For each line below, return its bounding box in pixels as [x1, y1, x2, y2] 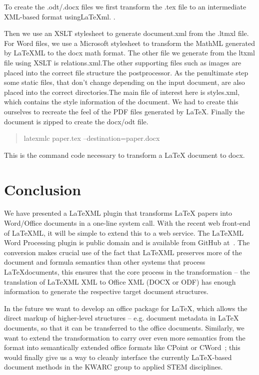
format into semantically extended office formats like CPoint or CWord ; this [4, 342, 240, 353]
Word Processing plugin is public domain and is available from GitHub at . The [4, 237, 250, 248]
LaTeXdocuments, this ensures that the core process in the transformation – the [4, 267, 250, 277]
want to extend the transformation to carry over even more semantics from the [4, 332, 245, 343]
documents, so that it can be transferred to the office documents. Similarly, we [4, 322, 244, 333]
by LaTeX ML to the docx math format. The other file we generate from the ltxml [4, 47, 255, 58]
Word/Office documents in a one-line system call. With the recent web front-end [4, 218, 250, 228]
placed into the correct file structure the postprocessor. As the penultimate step [4, 67, 248, 77]
